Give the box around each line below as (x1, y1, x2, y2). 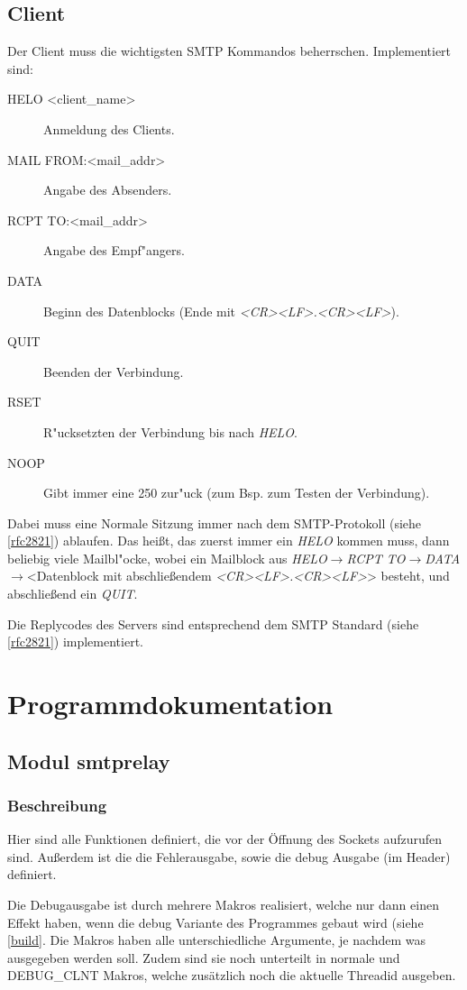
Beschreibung (7, 793, 107, 816)
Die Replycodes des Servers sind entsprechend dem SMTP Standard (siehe (7, 614, 419, 633)
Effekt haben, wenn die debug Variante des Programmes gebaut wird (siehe (7, 912, 424, 931)
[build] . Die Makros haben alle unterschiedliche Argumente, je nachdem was (7, 930, 426, 949)
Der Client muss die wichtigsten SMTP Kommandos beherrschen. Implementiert (7, 41, 452, 60)
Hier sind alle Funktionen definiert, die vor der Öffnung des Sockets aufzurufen (7, 830, 443, 848)
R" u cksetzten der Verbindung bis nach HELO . (43, 422, 298, 441)
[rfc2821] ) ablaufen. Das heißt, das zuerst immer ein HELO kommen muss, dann (7, 531, 450, 550)
